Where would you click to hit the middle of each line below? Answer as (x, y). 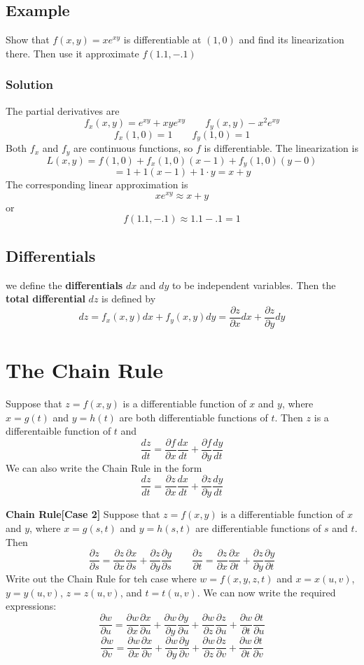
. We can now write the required (266, 592)
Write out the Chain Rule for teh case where (101, 579)
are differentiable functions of (258, 528)
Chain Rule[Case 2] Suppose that (83, 514)
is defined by (129, 299)
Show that (28, 40)
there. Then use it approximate (72, 53)
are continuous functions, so (133, 148)
